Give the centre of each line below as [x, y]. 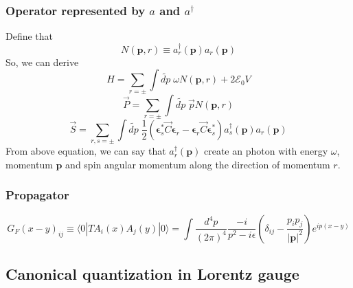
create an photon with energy [266, 151]
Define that [30, 36]
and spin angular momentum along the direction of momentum [198, 164]
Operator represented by [76, 10]
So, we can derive [42, 62]
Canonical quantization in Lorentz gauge [152, 274]
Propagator [37, 195]
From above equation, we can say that [86, 151]
